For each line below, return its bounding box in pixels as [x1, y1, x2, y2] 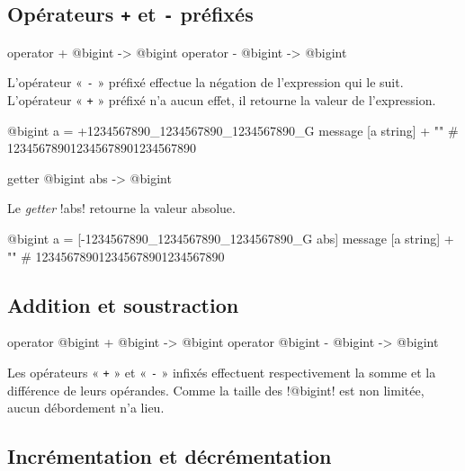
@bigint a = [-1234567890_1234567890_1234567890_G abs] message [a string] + [7, 229, 454, 248]
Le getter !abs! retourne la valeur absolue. [7, 199, 236, 218]
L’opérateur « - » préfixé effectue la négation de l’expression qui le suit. [7, 73, 404, 92]
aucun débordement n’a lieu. [7, 398, 165, 417]
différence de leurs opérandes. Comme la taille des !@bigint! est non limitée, [7, 380, 425, 399]
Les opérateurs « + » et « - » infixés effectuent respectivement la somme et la [7, 363, 436, 382]
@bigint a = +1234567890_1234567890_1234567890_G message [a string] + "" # [7, 120, 459, 139]
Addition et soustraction [7, 290, 239, 318]
